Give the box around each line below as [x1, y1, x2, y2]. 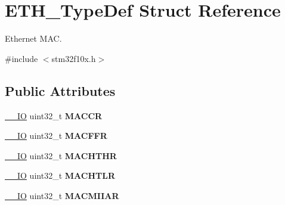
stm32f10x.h [51, 52, 96, 64]
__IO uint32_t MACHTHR [5, 149, 117, 161]
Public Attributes [5, 81, 116, 100]
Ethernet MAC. [5, 32, 62, 45]
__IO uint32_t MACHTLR [5, 169, 115, 182]
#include [5, 52, 38, 64]
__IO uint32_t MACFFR [5, 129, 107, 142]
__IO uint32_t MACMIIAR [5, 189, 119, 201]
